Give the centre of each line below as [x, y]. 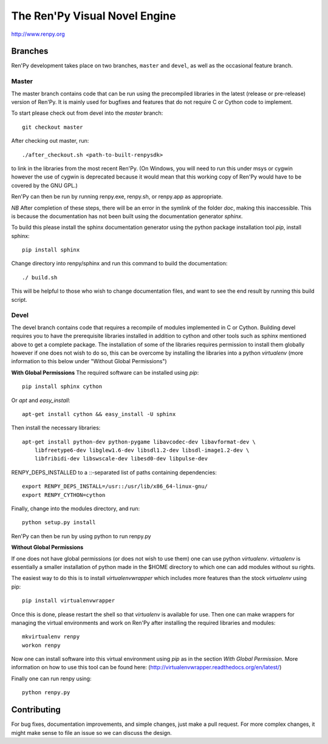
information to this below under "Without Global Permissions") [89, 361]
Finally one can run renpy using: [51, 678]
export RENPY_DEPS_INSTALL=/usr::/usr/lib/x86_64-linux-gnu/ [115, 486]
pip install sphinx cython [62, 387]
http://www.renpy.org [38, 34]
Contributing [36, 710]
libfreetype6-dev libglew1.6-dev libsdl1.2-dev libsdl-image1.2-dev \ [142, 450]
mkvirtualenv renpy [51, 637]
